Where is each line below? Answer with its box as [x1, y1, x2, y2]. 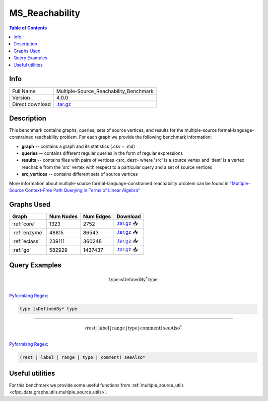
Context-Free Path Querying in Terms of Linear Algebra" [25, 187, 140, 194]
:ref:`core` [12, 220, 36, 227]
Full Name [12, 88, 36, 95]
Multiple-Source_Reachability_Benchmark [56, 88, 154, 95]
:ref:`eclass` [12, 238, 40, 245]
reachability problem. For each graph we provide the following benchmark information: [35, 134, 212, 140]
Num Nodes [49, 213, 78, 220]
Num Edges [83, 213, 111, 220]
